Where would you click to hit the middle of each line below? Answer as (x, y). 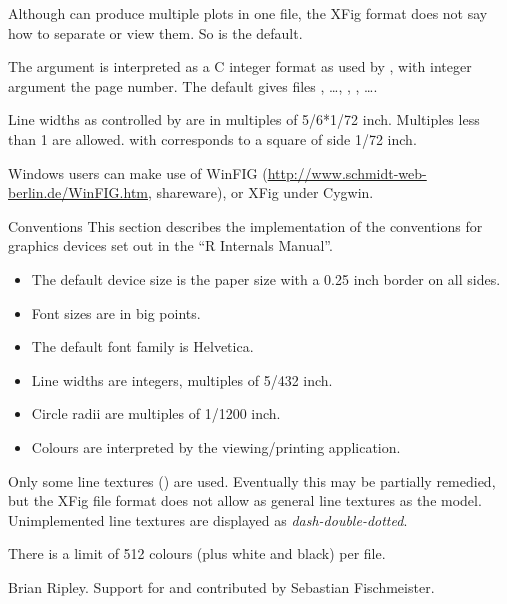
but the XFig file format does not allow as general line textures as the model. (245, 500)
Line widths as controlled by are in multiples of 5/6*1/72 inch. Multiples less (244, 119)
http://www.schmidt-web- (347, 172)
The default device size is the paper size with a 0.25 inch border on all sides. (266, 278)
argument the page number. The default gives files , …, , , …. (193, 85)
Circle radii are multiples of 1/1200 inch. (156, 413)
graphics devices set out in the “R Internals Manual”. (170, 245)
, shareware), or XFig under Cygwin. (261, 192)
